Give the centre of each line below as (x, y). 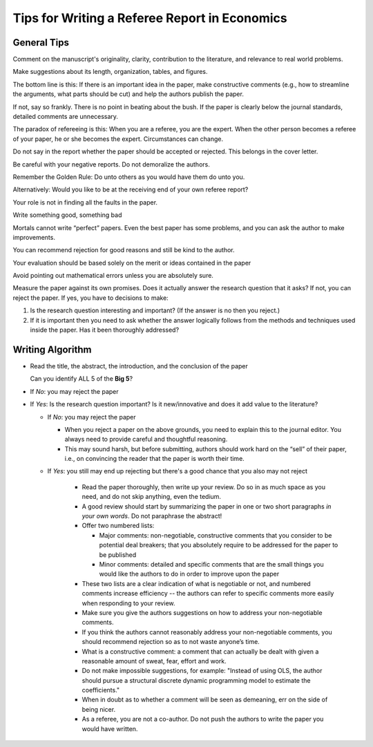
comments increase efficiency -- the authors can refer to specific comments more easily (208, 594)
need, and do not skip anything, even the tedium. (151, 497)
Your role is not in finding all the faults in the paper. (85, 202)
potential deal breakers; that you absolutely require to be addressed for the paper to (219, 545)
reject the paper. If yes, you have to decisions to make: (90, 298)
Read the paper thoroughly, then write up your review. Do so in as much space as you (204, 486)
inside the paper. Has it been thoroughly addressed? (105, 330)
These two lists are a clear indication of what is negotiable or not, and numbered (196, 583)
